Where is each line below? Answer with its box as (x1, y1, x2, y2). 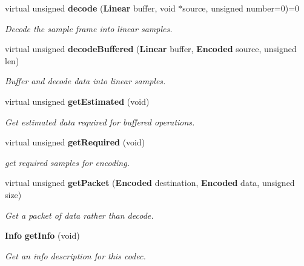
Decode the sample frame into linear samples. (5, 22, 173, 35)
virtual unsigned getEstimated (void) (5, 95, 150, 107)
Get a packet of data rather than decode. (5, 208, 154, 221)
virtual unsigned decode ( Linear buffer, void (5, 2, 176, 14)
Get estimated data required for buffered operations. (5, 115, 195, 128)
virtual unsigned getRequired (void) (5, 136, 145, 148)
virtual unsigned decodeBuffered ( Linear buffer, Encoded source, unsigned (5, 42, 297, 55)
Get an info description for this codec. (5, 249, 146, 262)
